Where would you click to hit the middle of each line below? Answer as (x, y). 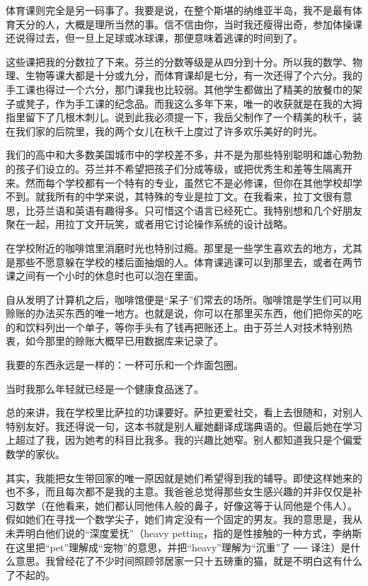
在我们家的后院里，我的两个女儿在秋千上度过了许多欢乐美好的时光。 (164, 131)
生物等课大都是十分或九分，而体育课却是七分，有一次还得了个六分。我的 (194, 75)
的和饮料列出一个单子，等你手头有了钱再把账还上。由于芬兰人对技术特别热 (179, 327)
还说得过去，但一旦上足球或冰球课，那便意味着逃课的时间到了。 (154, 38)
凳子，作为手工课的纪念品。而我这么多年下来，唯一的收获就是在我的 (184, 103)
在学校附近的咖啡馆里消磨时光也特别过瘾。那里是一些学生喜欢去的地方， (174, 247)
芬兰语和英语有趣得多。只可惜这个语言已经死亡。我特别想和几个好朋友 (199, 210)
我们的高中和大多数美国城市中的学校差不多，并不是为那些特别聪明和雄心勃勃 (184, 155)
